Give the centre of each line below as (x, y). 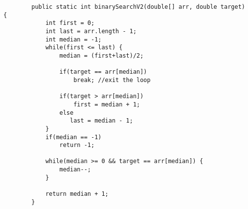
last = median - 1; (101, 121)
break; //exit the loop (112, 80)
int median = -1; (73, 39)
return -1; (77, 145)
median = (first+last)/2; (101, 55)
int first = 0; (70, 23)
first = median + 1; (107, 104)
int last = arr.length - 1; (91, 31)
